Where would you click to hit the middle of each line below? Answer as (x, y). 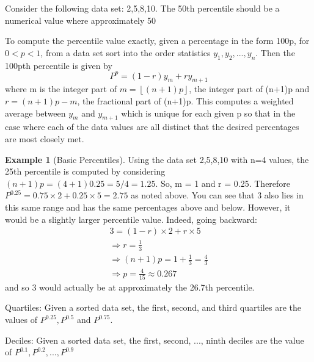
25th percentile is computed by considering (85, 171)
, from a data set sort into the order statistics (126, 52)
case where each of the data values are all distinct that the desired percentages (152, 127)
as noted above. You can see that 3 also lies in (217, 195)
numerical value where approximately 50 (81, 20)
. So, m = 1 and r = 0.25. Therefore (223, 183)
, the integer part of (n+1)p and (249, 89)
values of (21, 320)
